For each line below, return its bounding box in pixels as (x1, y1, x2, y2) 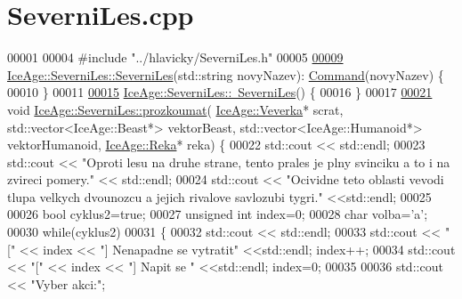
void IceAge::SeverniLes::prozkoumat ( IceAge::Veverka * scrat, (7, 100, 344, 118)
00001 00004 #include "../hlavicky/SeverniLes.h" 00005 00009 (7, 48, 344, 67)
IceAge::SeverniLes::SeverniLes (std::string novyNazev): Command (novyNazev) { (7, 65, 444, 84)
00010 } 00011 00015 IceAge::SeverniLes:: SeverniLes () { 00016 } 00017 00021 (7, 83, 433, 101)
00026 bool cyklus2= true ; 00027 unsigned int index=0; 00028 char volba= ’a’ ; (7, 205, 428, 223)
